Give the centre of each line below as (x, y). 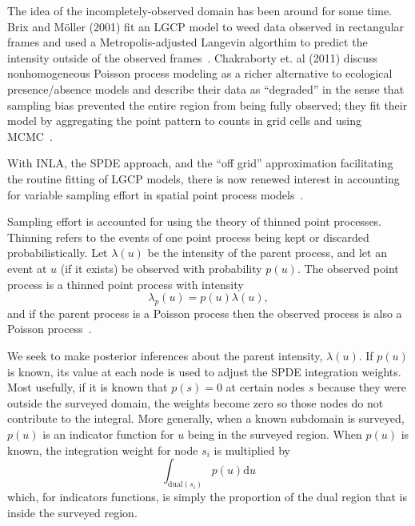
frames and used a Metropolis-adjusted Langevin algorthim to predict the (188, 42)
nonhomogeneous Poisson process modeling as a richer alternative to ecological (200, 73)
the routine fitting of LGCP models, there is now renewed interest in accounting (204, 178)
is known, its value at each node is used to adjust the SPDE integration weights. (204, 371)
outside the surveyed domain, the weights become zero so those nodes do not (196, 402)
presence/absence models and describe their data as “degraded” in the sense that (206, 88)
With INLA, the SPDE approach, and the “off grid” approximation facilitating (200, 163)
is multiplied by (252, 450)
